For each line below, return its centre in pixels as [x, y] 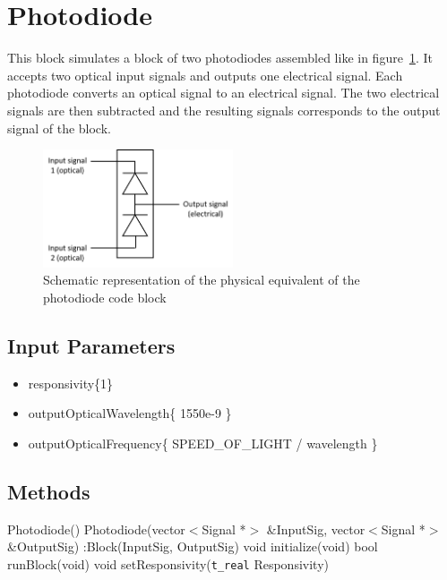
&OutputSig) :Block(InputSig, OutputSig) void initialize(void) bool [193, 546]
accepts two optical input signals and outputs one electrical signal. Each [205, 75]
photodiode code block [105, 297]
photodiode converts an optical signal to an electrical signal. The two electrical [223, 93]
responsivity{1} [71, 383]
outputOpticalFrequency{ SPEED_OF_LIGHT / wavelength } [203, 443]
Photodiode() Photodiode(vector [96, 529]
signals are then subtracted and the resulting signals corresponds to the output [224, 110]
